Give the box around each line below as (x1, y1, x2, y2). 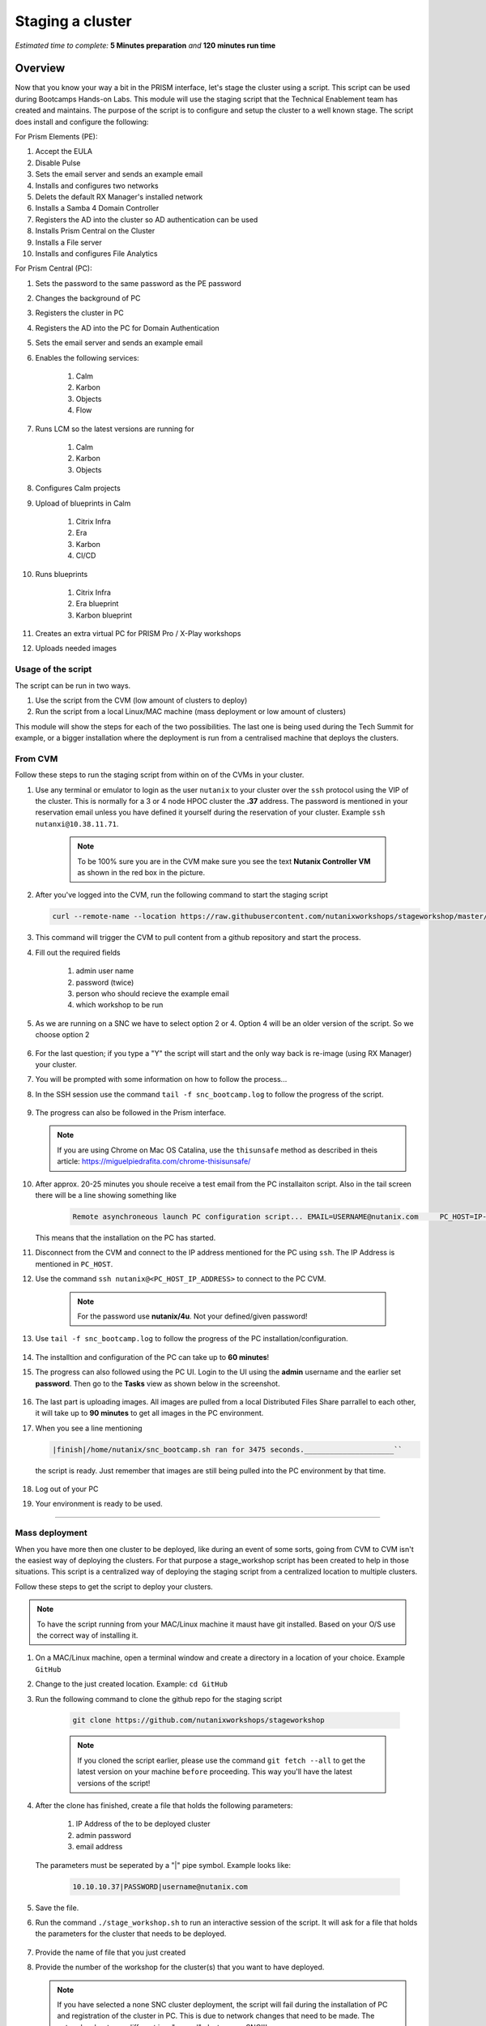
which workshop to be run (75, 1000, 164, 1010)
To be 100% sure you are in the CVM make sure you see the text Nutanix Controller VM (77, 856, 371, 866)
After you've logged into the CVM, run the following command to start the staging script (35, 890, 328, 900)
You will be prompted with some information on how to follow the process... (35, 1075, 288, 1084)
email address (75, 1842, 123, 1852)
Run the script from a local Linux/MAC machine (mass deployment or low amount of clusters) (35, 707, 347, 716)
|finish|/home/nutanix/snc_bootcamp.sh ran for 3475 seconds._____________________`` (52, 1445, 403, 1454)
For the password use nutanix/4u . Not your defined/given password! (77, 1311, 308, 1321)
